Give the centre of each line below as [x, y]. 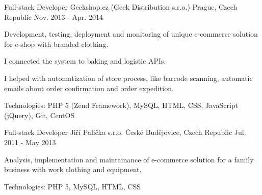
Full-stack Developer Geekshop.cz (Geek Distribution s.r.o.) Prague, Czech [121, 7]
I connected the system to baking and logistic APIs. [85, 61]
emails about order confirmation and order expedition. [89, 88]
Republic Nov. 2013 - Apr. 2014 [54, 17]
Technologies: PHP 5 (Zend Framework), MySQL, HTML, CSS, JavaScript [121, 105]
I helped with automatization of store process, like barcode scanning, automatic [128, 78]
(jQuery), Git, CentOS [40, 115]
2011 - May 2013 [30, 142]
